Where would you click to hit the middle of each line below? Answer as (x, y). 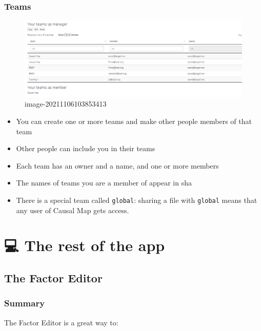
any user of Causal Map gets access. (73, 210)
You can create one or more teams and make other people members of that (134, 121)
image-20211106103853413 (66, 104)
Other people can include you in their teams (86, 148)
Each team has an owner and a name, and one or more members (117, 165)
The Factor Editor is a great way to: (61, 322)
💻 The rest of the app (85, 245)
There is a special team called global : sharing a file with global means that (137, 200)
